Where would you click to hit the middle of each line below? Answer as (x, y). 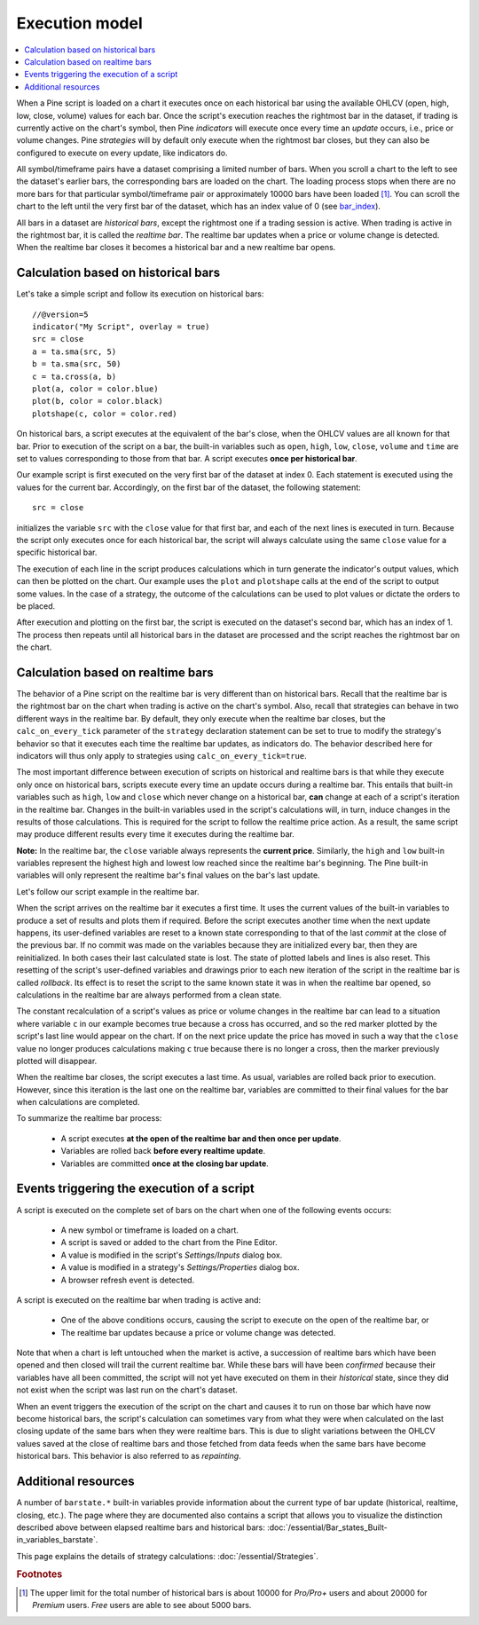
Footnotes (39, 1574)
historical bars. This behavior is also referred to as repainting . (129, 1456)
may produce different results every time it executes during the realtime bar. (155, 834)
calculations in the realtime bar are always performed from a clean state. (149, 995)
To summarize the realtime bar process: (89, 1118)
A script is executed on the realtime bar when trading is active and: (139, 1299)
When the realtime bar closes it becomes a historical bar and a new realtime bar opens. (176, 248)
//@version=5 (60, 314)
